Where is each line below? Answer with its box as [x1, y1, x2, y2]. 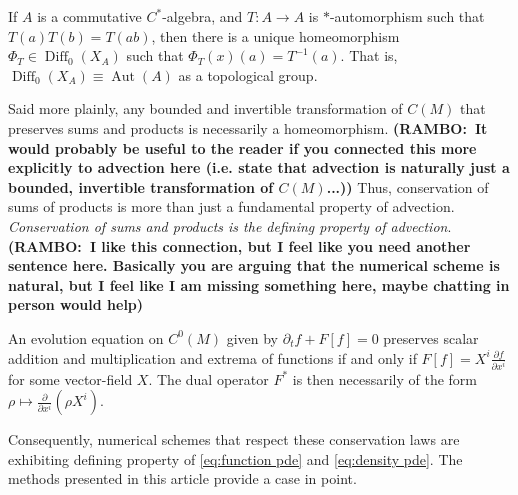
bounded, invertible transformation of [8, 176, 274, 197]
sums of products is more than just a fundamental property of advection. [8, 196, 455, 217]
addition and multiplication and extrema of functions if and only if [8, 347, 417, 368]
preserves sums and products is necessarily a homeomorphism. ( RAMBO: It [8, 117, 488, 138]
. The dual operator [148, 368, 269, 389]
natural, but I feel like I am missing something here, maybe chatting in [8, 274, 510, 295]
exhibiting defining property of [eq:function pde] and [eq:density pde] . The [8, 448, 463, 469]
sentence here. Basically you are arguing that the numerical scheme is [8, 255, 500, 276]
